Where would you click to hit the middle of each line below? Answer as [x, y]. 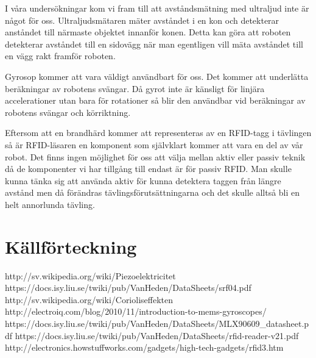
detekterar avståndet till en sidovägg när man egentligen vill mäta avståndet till [154, 44]
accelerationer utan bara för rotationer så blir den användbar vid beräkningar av [155, 100]
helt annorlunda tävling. [50, 204]
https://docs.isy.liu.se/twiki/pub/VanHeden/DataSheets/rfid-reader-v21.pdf [157, 335]
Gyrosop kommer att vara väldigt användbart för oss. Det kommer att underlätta [157, 76]
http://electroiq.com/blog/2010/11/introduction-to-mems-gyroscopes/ [136, 311]
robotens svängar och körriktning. [68, 112]
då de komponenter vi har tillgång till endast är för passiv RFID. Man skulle [148, 169]
